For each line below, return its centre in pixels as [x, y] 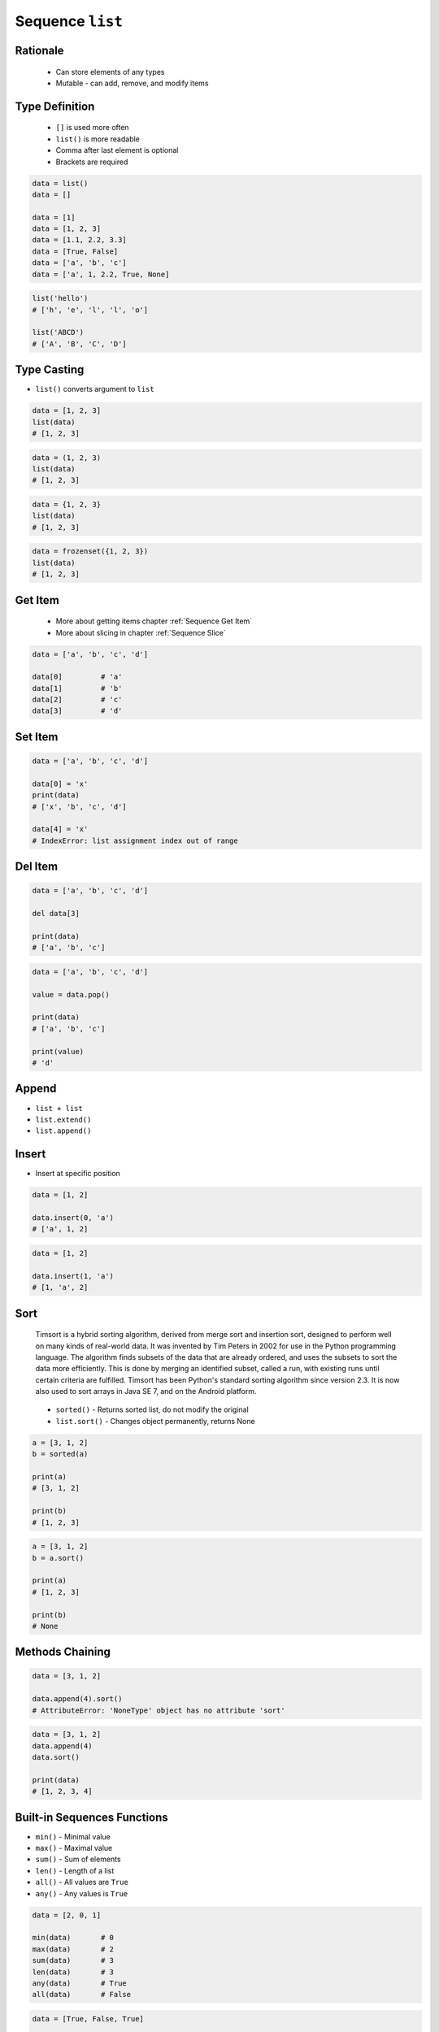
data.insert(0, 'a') [73, 1218]
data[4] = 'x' [60, 829]
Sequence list [69, 21]
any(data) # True [80, 1983]
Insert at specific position [78, 1174]
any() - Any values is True [82, 1893]
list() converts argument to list [95, 389]
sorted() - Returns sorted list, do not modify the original [152, 1409]
